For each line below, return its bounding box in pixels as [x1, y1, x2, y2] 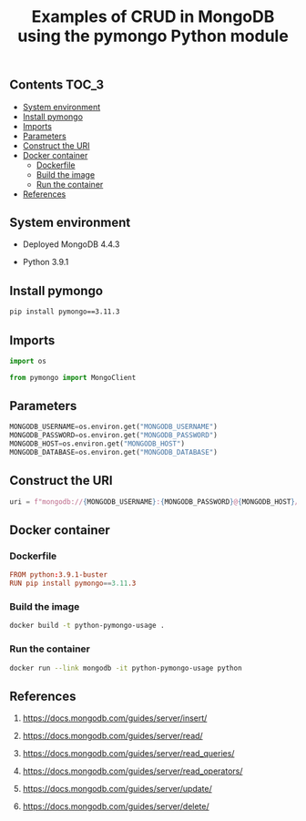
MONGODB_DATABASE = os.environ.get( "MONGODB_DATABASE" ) [9, 448, 219, 457]
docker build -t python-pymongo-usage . [9, 621, 166, 631]
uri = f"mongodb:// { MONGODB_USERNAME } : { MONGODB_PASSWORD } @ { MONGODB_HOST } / [9, 497, 300, 507]
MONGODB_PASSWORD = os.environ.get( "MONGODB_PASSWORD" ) [9, 431, 219, 440]
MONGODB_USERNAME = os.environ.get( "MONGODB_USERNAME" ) [9, 422, 219, 432]
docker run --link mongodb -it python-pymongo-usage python [9, 663, 243, 672]
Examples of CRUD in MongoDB [31, 6, 275, 27]
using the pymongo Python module [17, 26, 289, 46]
